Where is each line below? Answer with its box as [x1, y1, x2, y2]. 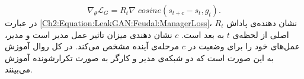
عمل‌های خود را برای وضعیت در [188, 40, 300, 52]
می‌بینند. [5, 63, 33, 75]
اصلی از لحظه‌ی [232, 28, 289, 40]
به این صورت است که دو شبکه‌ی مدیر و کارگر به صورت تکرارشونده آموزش [5, 51, 274, 64]
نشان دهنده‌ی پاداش [226, 17, 297, 29]
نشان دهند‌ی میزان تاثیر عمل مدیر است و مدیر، [5, 28, 172, 40]
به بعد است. [181, 28, 225, 40]
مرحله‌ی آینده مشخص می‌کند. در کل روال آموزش [5, 40, 180, 52]
